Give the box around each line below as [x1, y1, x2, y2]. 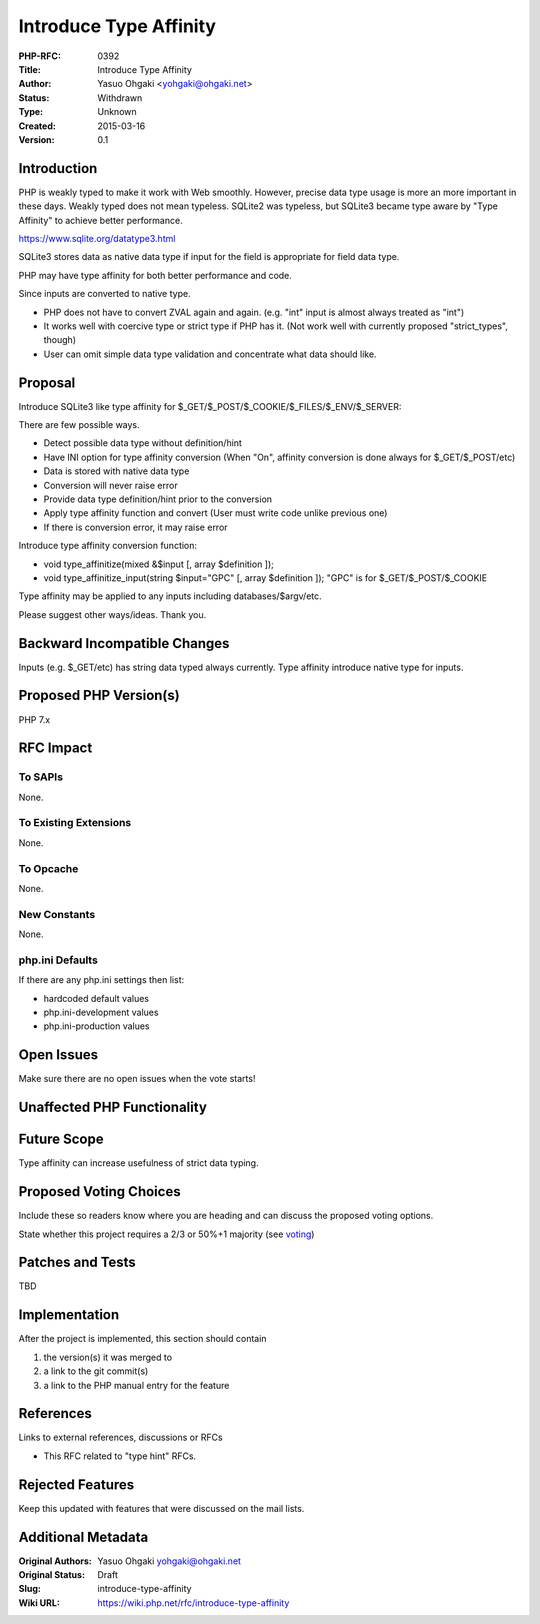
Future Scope [18, 1131, 104, 1148]
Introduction [18, 160, 98, 177]
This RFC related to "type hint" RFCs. [43, 1450, 197, 1462]
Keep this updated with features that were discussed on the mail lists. [18, 1502, 305, 1514]
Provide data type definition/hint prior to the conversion [43, 493, 273, 505]
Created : [18, 120, 57, 132]
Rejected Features [18, 1476, 135, 1493]
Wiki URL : [18, 1596, 60, 1609]
